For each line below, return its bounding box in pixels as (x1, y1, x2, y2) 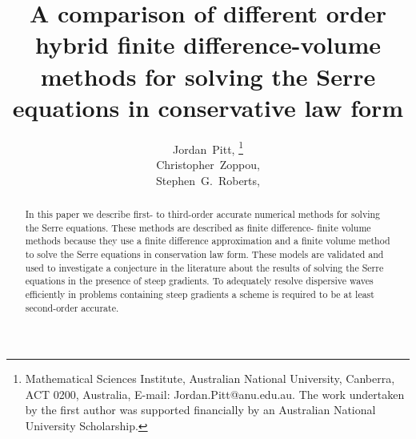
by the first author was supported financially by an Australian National (25, 401, 376, 418)
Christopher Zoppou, (156, 155, 260, 172)
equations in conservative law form (12, 91, 404, 123)
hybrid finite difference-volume (34, 28, 382, 61)
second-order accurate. (25, 300, 119, 314)
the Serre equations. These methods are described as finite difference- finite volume (25, 220, 371, 234)
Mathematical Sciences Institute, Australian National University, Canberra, (25, 370, 395, 387)
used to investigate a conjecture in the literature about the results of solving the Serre (25, 260, 384, 274)
